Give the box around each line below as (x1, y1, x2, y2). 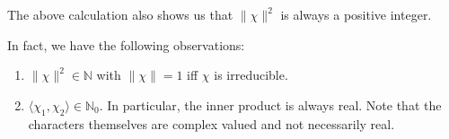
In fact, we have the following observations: (7, 35, 245, 54)
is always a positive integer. (280, 5, 432, 23)
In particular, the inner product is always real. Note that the (107, 95, 442, 114)
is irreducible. (214, 65, 288, 84)
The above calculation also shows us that (7, 5, 233, 23)
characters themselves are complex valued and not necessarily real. (28, 114, 395, 133)
